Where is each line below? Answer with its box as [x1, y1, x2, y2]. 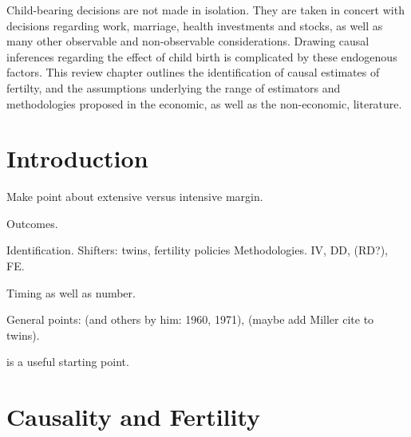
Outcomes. [6, 215, 58, 231]
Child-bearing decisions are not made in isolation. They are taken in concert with [6, 2, 405, 18]
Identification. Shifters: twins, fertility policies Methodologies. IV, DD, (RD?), [6, 242, 388, 258]
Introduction [6, 142, 148, 175]
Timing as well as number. [6, 284, 136, 301]
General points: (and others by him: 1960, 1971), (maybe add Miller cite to [6, 311, 374, 328]
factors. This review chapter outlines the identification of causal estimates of [6, 64, 380, 81]
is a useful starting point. [6, 353, 129, 370]
